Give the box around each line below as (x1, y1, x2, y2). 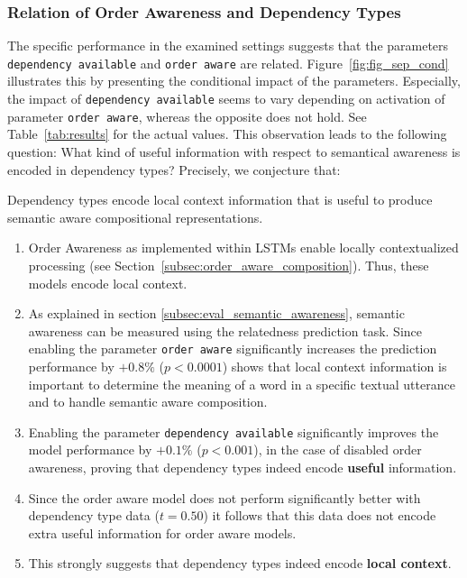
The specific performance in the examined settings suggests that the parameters (7, 36, 449, 55)
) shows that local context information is (222, 356, 447, 375)
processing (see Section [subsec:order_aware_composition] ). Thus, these (28, 255, 429, 274)
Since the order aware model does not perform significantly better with (28, 488, 421, 507)
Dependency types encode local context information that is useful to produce (7, 190, 433, 209)
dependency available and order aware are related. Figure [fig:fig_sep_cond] (7, 53, 449, 72)
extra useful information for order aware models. (28, 523, 297, 542)
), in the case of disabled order (253, 440, 422, 459)
